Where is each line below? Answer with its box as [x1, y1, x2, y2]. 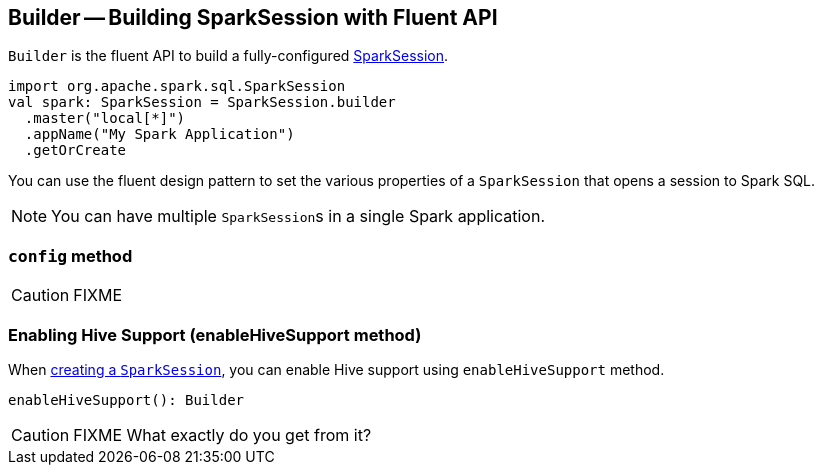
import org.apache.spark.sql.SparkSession [8, 78, 346, 95]
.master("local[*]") [24, 110, 186, 127]
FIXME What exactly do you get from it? [73, 424, 372, 445]
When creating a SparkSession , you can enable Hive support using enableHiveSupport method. [8, 360, 665, 378]
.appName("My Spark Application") [24, 126, 295, 143]
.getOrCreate [24, 142, 127, 159]
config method [8, 245, 133, 266]
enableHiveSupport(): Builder [8, 391, 245, 408]
